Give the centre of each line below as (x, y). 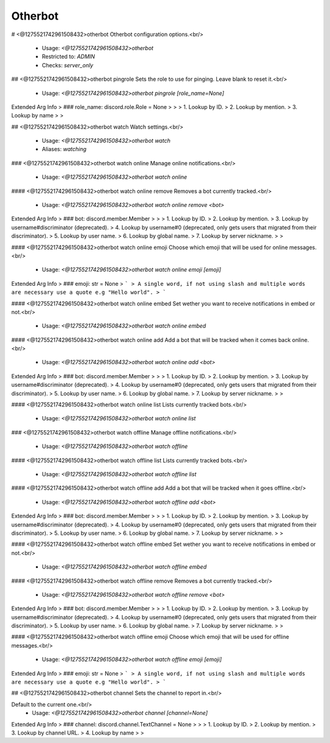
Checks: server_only (68, 65)
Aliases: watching (64, 149)
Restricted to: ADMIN (68, 57)
